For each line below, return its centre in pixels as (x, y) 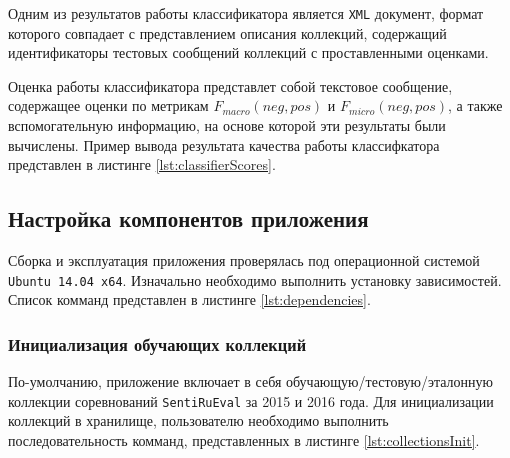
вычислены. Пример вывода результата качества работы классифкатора (224, 144)
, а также (475, 105)
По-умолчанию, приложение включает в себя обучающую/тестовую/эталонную (251, 381)
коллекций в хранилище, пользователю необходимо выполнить (198, 420)
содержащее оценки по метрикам (108, 105)
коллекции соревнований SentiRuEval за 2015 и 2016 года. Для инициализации (251, 400)
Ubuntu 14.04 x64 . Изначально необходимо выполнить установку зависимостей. (255, 279)
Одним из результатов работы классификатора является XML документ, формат (246, 13)
